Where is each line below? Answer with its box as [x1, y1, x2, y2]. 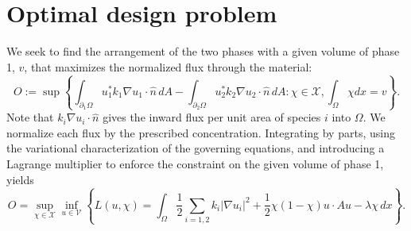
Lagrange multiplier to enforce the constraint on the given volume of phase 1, [6, 156, 384, 171]
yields [6, 171, 34, 187]
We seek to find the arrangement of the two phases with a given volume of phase [6, 43, 400, 60]
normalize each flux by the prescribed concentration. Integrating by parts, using [6, 124, 395, 141]
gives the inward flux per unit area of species [103, 109, 321, 125]
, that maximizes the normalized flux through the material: [24, 58, 312, 75]
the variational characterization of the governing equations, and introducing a [6, 140, 385, 156]
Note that [6, 109, 54, 125]
